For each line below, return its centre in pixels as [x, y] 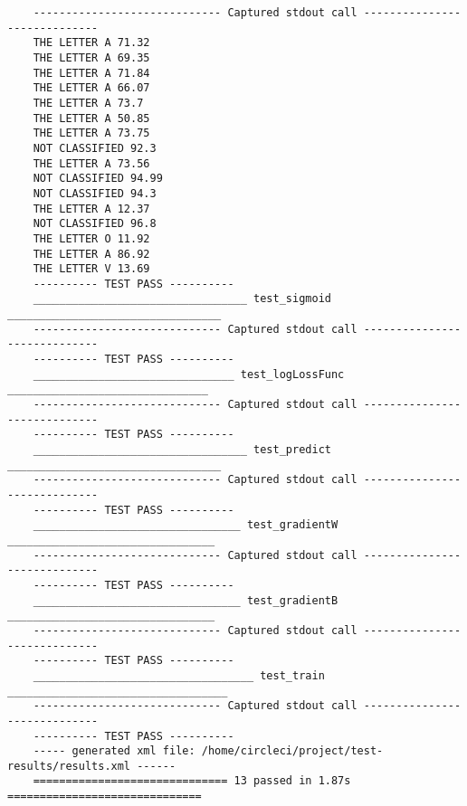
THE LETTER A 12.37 [91, 209]
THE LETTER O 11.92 [91, 238]
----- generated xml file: [114, 751]
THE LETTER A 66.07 [91, 88]
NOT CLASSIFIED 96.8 [95, 224]
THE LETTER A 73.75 [91, 133]
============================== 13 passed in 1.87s [192, 781]
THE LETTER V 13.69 [91, 269]
